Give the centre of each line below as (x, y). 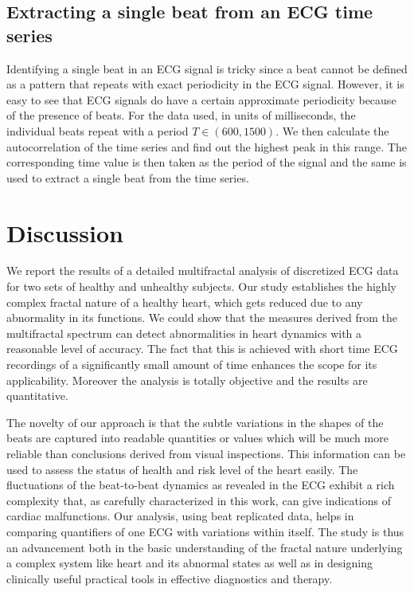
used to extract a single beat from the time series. (128, 177)
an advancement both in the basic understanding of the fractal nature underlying (205, 547)
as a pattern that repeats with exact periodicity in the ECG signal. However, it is (205, 84)
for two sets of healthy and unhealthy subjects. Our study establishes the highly (201, 286)
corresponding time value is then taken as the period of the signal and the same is (207, 162)
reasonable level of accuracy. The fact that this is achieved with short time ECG (202, 349)
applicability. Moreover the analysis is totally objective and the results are (187, 380)
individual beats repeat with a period (98, 130)
